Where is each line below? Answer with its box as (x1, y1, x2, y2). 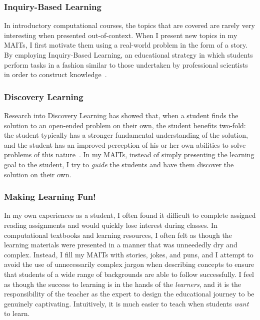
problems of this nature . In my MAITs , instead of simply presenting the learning (4, 149, 254, 160)
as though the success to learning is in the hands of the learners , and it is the (4, 278, 241, 289)
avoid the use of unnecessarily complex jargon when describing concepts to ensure (4, 259, 254, 269)
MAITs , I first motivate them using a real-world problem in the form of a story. (4, 40, 248, 50)
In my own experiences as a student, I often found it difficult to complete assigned (4, 210, 256, 220)
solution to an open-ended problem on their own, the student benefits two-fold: (4, 120, 246, 130)
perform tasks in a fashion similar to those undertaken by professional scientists (4, 59, 248, 70)
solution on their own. (4, 169, 71, 179)
